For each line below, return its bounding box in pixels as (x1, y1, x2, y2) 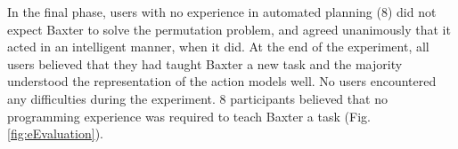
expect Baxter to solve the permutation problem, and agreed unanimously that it (7, 20, 451, 38)
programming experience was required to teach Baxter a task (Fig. (7, 106, 371, 125)
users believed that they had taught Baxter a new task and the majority (7, 54, 403, 73)
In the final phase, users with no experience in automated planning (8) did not (7, 3, 437, 20)
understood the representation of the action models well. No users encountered (7, 72, 437, 90)
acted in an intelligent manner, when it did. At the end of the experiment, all (7, 37, 429, 56)
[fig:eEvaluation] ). (7, 124, 103, 143)
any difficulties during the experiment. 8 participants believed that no (7, 89, 388, 107)
